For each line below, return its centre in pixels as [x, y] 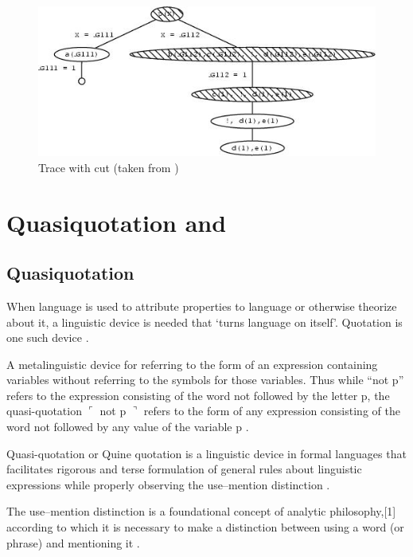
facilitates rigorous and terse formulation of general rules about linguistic [184, 469]
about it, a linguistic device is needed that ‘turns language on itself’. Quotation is [205, 322]
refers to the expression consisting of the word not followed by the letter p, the [198, 395]
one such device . [48, 337]
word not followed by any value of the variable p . [128, 427]
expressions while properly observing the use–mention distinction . [168, 484]
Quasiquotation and [117, 222]
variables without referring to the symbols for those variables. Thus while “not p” [205, 380]
